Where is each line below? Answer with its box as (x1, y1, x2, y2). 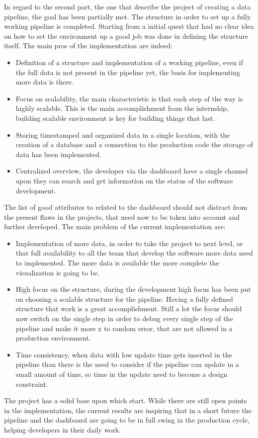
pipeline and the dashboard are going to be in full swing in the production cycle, (4, 415, 250, 425)
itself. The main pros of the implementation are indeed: (4, 40, 172, 51)
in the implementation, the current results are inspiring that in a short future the (4, 405, 252, 415)
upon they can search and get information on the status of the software (15, 175, 233, 185)
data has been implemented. (15, 149, 101, 159)
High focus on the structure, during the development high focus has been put (15, 284, 251, 294)
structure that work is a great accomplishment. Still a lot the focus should (15, 303, 242, 314)
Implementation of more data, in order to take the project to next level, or (15, 238, 243, 248)
